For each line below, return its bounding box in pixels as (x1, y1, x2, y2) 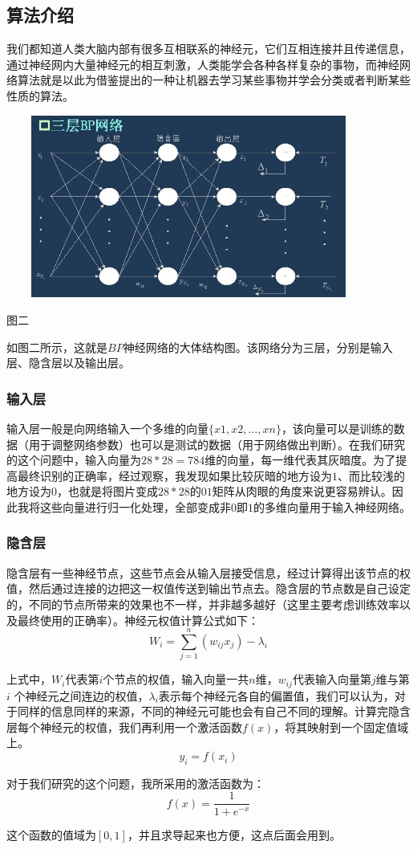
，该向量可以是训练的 (281, 419, 394, 436)
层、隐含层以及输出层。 (6, 354, 130, 371)
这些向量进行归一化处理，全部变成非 (39, 498, 231, 515)
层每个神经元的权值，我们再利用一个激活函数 (6, 718, 242, 735)
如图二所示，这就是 (6, 338, 107, 355)
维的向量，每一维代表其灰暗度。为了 (204, 451, 396, 468)
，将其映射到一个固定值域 (273, 718, 409, 735)
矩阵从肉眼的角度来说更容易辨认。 (212, 483, 392, 500)
